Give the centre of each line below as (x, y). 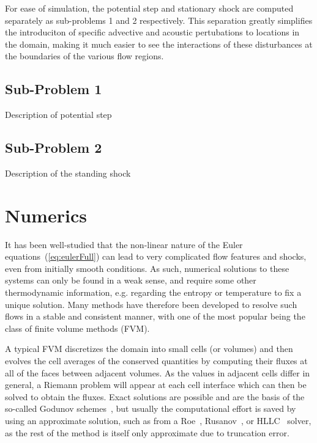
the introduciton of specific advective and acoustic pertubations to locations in (152, 32)
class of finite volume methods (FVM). (77, 328)
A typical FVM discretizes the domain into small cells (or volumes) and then (149, 349)
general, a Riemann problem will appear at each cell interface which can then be (156, 385)
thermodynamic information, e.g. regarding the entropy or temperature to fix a (153, 292)
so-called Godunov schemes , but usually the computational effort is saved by (151, 408)
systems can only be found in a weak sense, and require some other (131, 280)
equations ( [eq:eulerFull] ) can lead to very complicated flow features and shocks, (156, 256)
